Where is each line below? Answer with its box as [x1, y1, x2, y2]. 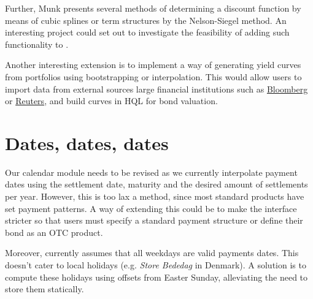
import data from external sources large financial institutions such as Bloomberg [5, 82, 308, 95]
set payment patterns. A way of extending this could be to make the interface [5, 202, 297, 214]
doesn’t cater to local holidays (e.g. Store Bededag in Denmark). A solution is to [5, 259, 306, 271]
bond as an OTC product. [5, 225, 103, 238]
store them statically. [5, 282, 84, 295]
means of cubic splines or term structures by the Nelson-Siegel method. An [5, 13, 287, 26]
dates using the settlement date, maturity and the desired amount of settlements [5, 178, 308, 191]
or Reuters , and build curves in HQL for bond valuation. [5, 94, 218, 107]
